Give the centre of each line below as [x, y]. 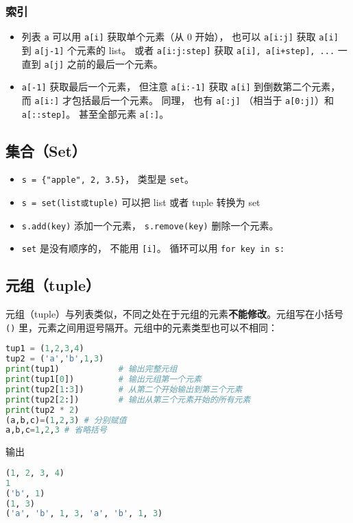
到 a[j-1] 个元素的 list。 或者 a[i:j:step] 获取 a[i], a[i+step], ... [178, 50]
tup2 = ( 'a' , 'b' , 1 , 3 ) [55, 359]
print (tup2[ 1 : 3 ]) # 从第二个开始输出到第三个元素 [124, 389]
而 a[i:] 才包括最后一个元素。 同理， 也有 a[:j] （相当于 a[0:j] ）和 [178, 100]
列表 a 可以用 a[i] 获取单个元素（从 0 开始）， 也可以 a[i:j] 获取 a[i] [180, 37]
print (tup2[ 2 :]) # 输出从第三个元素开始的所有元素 [128, 399]
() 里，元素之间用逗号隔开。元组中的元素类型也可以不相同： [142, 327]
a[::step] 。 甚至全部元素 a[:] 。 [95, 113]
